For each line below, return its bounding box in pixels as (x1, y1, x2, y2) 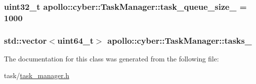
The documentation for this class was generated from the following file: (4, 53, 219, 63)
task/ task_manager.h (4, 70, 70, 80)
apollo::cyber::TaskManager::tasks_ (107, 34, 252, 46)
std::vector (4, 34, 47, 46)
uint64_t (57, 34, 94, 46)
